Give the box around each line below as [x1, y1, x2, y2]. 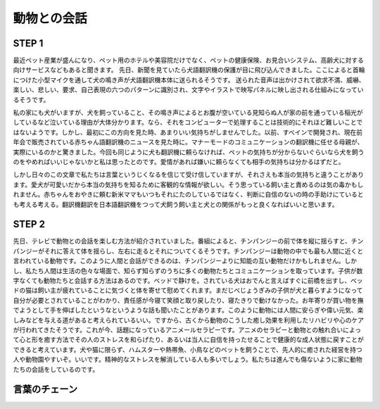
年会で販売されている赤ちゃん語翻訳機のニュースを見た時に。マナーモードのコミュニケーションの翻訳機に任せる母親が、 [13, 138, 364, 146]
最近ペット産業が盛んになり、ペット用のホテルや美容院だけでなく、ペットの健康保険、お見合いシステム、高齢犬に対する [13, 56, 365, 65]
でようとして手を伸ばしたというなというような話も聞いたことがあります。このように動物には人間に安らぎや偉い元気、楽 [13, 306, 364, 315]
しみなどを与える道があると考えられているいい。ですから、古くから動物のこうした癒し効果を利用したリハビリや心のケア [13, 315, 365, 324]
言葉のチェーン [13, 384, 77, 396]
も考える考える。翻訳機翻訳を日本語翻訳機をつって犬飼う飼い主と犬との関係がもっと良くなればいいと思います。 [13, 200, 338, 208]
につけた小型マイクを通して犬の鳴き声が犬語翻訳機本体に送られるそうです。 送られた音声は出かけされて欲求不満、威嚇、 [13, 75, 365, 84]
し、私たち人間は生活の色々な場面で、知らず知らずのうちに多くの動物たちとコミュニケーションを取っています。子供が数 [13, 266, 363, 275]
